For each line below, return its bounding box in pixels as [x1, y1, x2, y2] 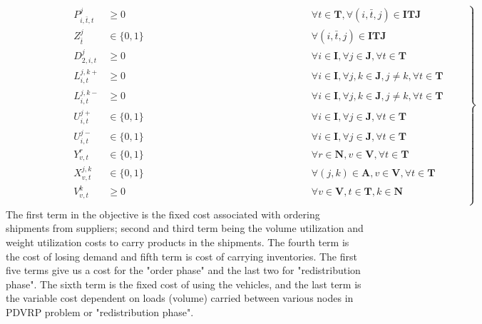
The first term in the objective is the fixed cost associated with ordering [6, 206, 320, 221]
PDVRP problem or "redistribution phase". [6, 304, 194, 319]
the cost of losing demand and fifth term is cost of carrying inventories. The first [6, 248, 357, 263]
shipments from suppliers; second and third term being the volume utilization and [6, 221, 364, 236]
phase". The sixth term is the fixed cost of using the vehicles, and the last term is [6, 276, 361, 291]
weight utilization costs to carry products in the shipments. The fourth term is [6, 234, 349, 249]
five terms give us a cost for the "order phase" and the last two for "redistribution [6, 263, 361, 278]
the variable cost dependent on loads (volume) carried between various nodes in [6, 290, 354, 305]
